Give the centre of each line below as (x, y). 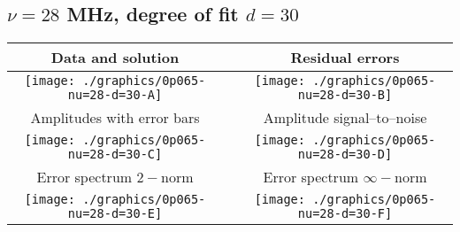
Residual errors (345, 58)
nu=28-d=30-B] (345, 95)
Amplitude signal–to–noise (345, 118)
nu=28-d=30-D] (345, 155)
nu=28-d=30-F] (345, 214)
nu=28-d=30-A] (115, 95)
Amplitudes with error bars (115, 118)
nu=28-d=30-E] (115, 214)
